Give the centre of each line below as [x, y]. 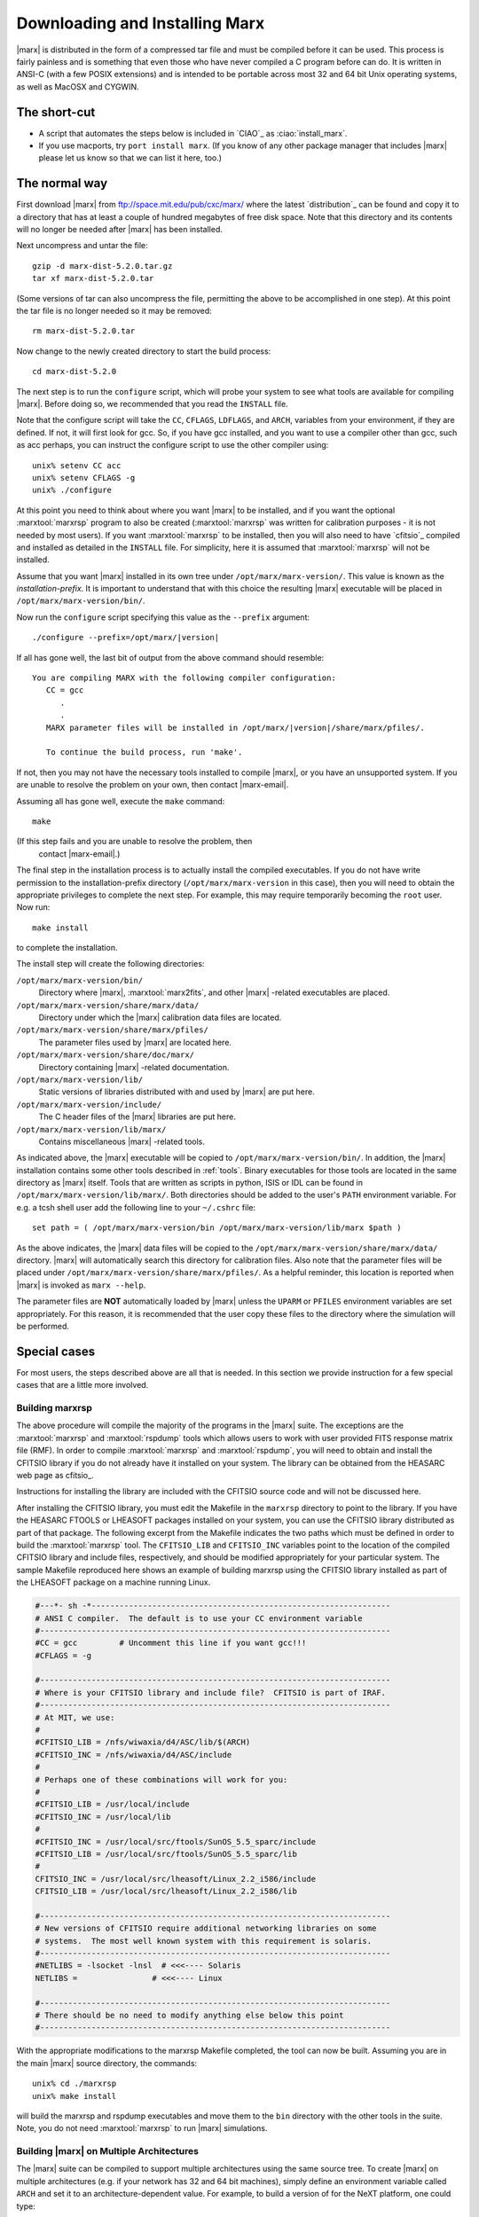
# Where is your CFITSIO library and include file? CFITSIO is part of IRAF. [210, 1692]
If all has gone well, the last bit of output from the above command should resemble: [170, 657]
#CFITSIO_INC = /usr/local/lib [103, 1817]
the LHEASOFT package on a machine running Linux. [114, 1582]
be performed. [43, 1326]
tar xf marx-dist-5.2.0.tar [93, 278]
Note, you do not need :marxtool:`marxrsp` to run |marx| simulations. [142, 2128]
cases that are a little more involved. [82, 1385]
